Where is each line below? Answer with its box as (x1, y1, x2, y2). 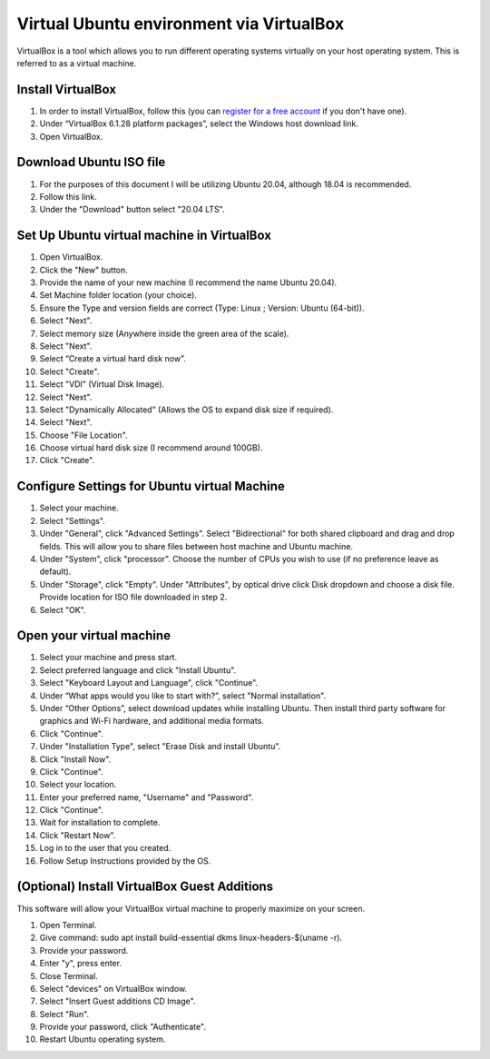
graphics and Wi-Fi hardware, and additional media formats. (39, 716, 265, 727)
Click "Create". (39, 455, 95, 466)
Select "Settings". (39, 515, 106, 526)
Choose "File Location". (39, 430, 128, 440)
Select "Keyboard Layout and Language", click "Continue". (39, 678, 259, 688)
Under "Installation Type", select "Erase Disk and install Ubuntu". (39, 741, 281, 752)
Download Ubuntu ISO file (16, 154, 166, 170)
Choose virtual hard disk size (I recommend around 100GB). (39, 442, 263, 453)
